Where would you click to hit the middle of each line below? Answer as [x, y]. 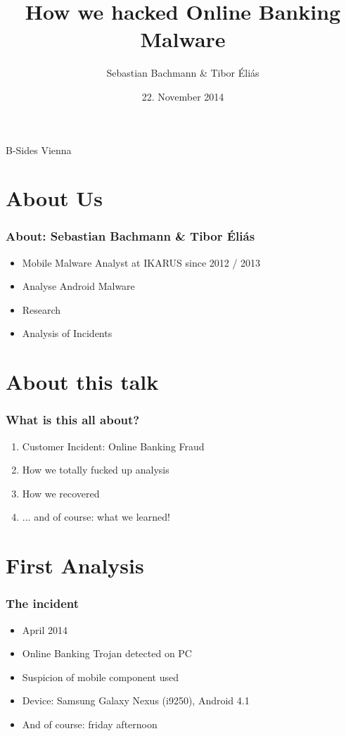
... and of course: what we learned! [96, 517]
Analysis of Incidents [67, 333]
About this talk [82, 382]
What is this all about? [73, 420]
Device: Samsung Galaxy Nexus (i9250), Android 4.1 [136, 700]
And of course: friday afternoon [90, 724]
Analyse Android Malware [78, 286]
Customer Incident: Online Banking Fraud [113, 446]
